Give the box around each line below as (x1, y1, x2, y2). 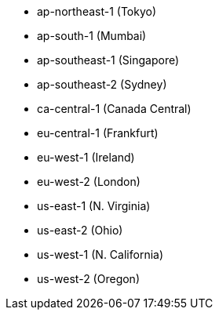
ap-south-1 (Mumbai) (37, 29, 147, 42)
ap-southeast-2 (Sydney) (37, 78, 167, 91)
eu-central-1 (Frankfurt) (37, 126, 159, 140)
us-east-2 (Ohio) (37, 223, 123, 237)
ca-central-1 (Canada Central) (37, 102, 192, 115)
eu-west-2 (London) (37, 175, 141, 188)
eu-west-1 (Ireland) (37, 151, 135, 164)
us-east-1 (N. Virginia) (37, 199, 151, 212)
